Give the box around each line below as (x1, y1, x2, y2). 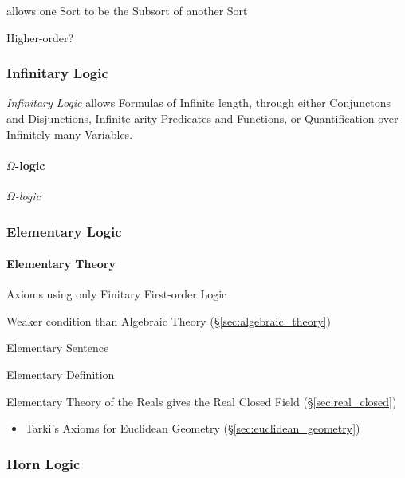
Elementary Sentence (6, 339, 109, 356)
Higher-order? (6, 29, 74, 45)
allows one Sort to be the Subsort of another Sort (6, 2, 248, 18)
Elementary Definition (6, 366, 115, 382)
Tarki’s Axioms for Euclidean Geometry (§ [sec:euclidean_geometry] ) (25, 420, 360, 437)
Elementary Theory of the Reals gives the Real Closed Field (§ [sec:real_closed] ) (6, 393, 397, 409)
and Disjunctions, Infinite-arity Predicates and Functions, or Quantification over (6, 110, 399, 126)
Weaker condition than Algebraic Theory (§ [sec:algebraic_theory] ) (6, 312, 331, 329)
